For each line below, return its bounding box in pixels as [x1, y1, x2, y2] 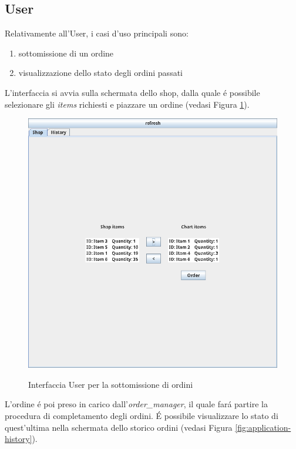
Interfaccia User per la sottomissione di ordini [28, 378, 193, 390]
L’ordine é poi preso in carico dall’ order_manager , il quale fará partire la [5, 398, 268, 410]
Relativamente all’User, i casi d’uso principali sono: [5, 27, 189, 39]
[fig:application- [235, 421, 291, 433]
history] [5, 433, 32, 445]
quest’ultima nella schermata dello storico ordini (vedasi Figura [5, 421, 233, 433]
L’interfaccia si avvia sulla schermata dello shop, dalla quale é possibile [5, 86, 260, 98]
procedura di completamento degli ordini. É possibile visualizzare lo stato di [5, 409, 278, 421]
